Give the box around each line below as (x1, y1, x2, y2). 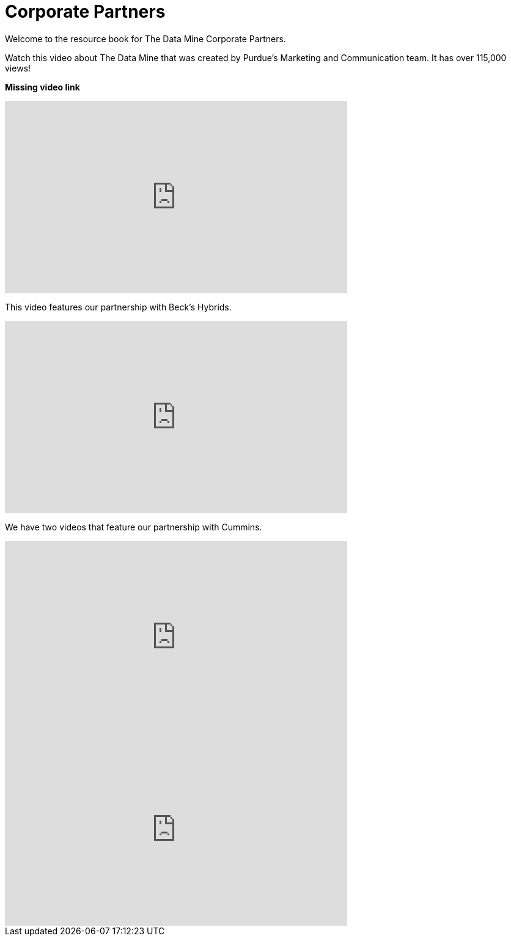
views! (5, 62, 31, 73)
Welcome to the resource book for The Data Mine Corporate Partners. (5, 33, 286, 44)
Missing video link (5, 81, 80, 92)
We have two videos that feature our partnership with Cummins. (5, 521, 262, 532)
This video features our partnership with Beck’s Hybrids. (5, 301, 232, 312)
